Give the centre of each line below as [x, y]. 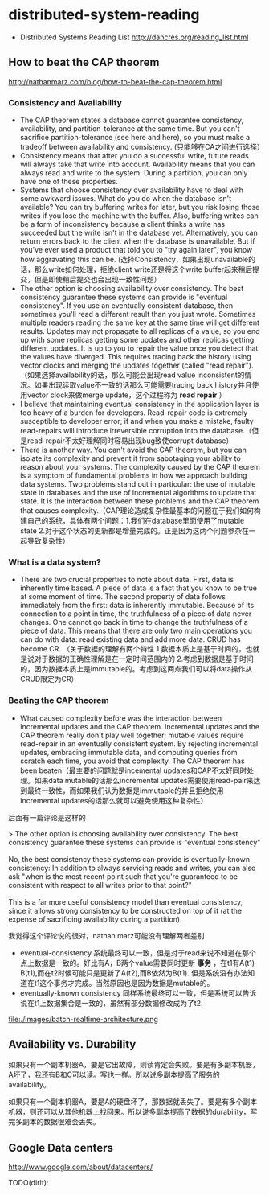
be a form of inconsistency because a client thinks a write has [122, 224]
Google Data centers [61, 1148]
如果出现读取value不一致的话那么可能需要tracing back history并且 [143, 385]
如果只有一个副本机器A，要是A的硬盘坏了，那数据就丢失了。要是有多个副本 [133, 1102]
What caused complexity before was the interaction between [121, 718]
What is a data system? [55, 562]
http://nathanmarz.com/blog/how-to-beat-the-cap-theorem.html [115, 81]
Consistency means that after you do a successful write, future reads [134, 156]
